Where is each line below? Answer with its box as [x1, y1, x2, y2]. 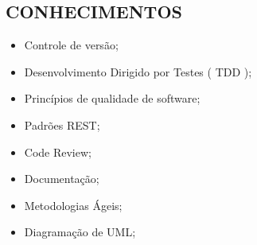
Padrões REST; [24, 116, 100, 133]
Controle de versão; [24, 37, 119, 53]
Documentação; [24, 170, 99, 187]
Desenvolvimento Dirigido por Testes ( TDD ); [24, 63, 252, 80]
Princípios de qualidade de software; [24, 90, 201, 107]
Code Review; [24, 143, 92, 160]
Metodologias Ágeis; [24, 196, 123, 213]
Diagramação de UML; [24, 224, 136, 240]
